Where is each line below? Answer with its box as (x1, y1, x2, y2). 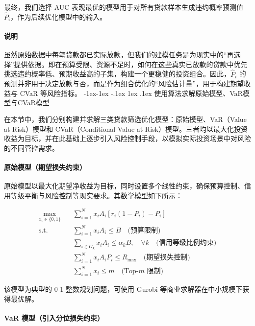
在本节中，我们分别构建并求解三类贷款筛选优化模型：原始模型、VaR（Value (4, 114, 247, 124)
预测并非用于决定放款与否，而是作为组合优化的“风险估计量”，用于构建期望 (4, 78, 244, 89)
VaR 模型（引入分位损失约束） (4, 313, 104, 323)
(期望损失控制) (143, 254, 190, 261)
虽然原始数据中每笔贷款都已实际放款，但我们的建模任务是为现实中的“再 (4, 49, 234, 60)
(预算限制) (127, 227, 161, 234)
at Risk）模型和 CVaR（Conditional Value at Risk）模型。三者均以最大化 (4, 123, 234, 134)
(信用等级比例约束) (156, 239, 217, 247)
